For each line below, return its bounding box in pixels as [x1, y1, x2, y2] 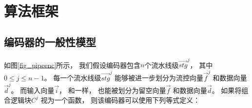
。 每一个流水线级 [44, 72, 101, 82]
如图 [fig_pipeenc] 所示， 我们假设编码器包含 [4, 60, 141, 70]
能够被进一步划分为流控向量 [115, 72, 204, 82]
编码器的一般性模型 [4, 34, 96, 49]
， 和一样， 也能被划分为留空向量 [59, 85, 166, 95]
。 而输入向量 [11, 85, 55, 95]
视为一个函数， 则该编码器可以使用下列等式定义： [40, 94, 200, 105]
